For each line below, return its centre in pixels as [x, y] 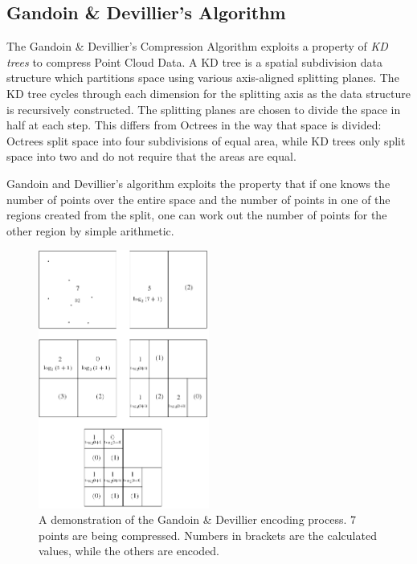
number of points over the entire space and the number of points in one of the [198, 199]
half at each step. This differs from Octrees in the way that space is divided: [194, 125]
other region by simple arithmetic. [90, 230]
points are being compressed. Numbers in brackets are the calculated [208, 535]
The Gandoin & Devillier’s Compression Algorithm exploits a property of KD [197, 46]
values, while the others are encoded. [129, 551]
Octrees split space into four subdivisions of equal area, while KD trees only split [206, 140]
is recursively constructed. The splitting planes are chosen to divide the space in [204, 109]
